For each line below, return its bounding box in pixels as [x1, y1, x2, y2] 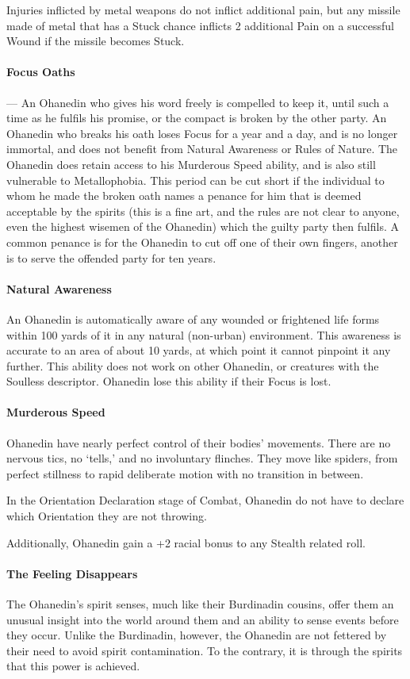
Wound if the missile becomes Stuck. [6, 33, 185, 49]
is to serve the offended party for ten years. [6, 249, 216, 266]
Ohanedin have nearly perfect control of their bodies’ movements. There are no [6, 434, 391, 451]
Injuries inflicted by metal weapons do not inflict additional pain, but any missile [6, 2, 400, 17]
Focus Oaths [6, 63, 75, 80]
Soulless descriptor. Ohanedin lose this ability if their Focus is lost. [6, 373, 331, 389]
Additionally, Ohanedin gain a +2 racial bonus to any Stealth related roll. [6, 534, 366, 550]
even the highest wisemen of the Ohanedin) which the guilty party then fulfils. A [6, 218, 399, 235]
